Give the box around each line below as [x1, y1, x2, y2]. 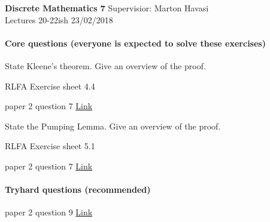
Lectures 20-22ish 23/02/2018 [5, 13, 113, 26]
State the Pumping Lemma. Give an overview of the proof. [5, 119, 221, 132]
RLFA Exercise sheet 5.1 [5, 140, 95, 152]
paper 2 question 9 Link [5, 206, 93, 218]
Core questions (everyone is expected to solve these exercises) [5, 36, 266, 49]
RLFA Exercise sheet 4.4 [5, 79, 95, 92]
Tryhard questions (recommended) [5, 183, 151, 196]
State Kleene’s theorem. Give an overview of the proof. [5, 59, 206, 72]
